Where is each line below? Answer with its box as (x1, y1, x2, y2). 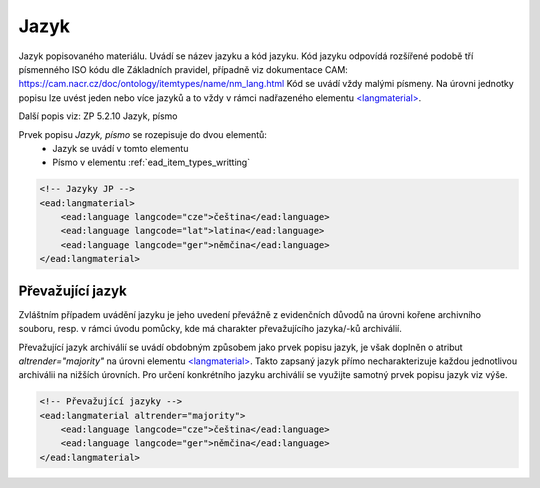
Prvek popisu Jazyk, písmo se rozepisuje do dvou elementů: (18, 128, 267, 140)
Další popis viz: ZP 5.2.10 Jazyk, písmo (18, 110, 178, 122)
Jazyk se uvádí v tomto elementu (52, 142, 189, 154)
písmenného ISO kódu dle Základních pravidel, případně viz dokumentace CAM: (18, 63, 349, 75)
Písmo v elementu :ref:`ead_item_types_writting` (52, 156, 250, 169)
